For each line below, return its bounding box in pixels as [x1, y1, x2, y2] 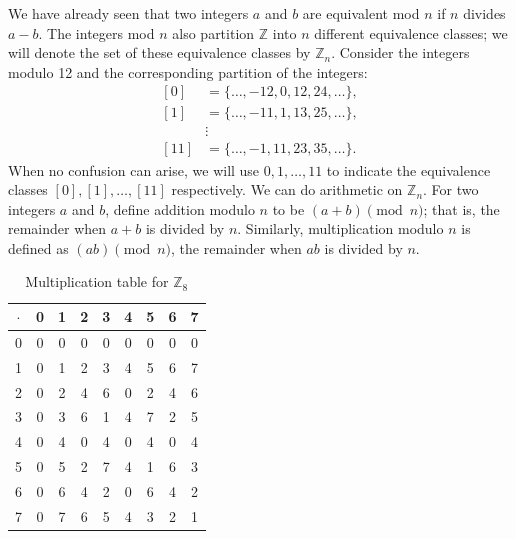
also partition [172, 22, 255, 43]
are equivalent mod [302, 3, 420, 23]
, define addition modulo [105, 198, 255, 219]
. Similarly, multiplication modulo [237, 218, 444, 239]
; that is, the [423, 198, 500, 219]
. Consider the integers [331, 42, 470, 63]
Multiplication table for [25, 271, 169, 292]
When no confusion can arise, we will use [8, 159, 260, 180]
